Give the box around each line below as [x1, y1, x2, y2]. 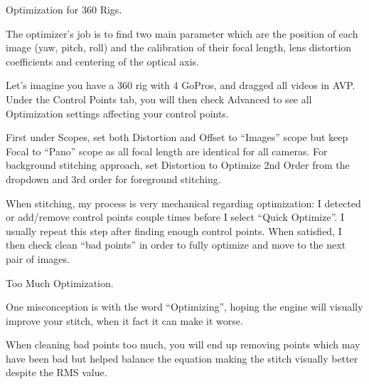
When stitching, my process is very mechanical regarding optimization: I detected [6, 195, 361, 210]
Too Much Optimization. [6, 275, 114, 290]
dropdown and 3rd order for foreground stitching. [6, 171, 221, 186]
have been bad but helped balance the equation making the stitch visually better [6, 351, 358, 365]
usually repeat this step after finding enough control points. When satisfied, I [6, 223, 342, 238]
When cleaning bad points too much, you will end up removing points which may [6, 337, 360, 352]
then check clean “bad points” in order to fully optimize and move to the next [6, 237, 346, 252]
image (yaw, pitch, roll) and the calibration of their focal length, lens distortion [6, 40, 352, 55]
